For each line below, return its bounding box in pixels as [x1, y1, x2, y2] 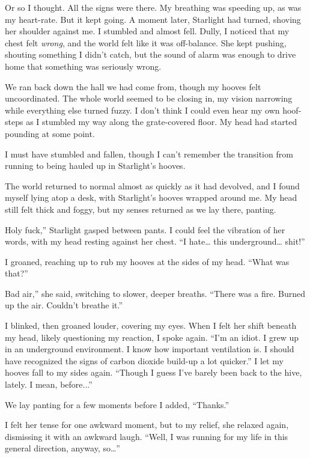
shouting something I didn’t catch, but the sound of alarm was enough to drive [5, 48, 296, 61]
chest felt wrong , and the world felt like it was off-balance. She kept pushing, [5, 36, 287, 49]
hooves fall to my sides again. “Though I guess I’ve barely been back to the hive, [5, 366, 302, 379]
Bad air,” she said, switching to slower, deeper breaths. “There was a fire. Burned [5, 287, 306, 299]
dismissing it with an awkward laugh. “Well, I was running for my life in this [5, 430, 288, 442]
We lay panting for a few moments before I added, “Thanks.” [5, 398, 229, 411]
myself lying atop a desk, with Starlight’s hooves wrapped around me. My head [5, 191, 297, 204]
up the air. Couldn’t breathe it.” [5, 299, 123, 311]
